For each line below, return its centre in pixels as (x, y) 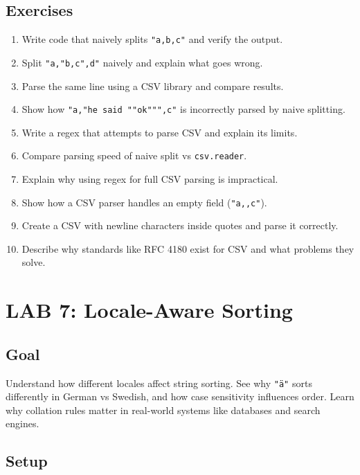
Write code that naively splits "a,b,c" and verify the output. (152, 39)
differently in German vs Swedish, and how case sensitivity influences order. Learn (180, 396)
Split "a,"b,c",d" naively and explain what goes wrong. (142, 62)
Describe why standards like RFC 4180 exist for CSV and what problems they (188, 248)
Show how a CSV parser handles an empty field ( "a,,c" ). (144, 202)
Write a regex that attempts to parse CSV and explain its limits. (160, 132)
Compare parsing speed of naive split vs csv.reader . (134, 155)
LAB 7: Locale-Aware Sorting (149, 310)
